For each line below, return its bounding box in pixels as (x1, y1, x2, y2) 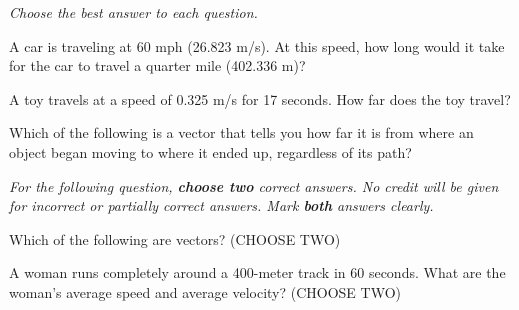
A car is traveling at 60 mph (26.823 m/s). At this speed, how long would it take (9, 35, 505, 56)
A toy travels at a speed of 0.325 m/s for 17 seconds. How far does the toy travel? (9, 88, 511, 109)
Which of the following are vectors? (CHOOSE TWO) (9, 228, 341, 249)
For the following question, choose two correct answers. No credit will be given (9, 175, 499, 196)
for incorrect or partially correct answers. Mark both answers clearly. (9, 195, 434, 216)
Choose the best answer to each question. (9, 2, 258, 22)
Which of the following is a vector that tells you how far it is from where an (9, 122, 474, 143)
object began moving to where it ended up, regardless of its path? (9, 141, 412, 162)
